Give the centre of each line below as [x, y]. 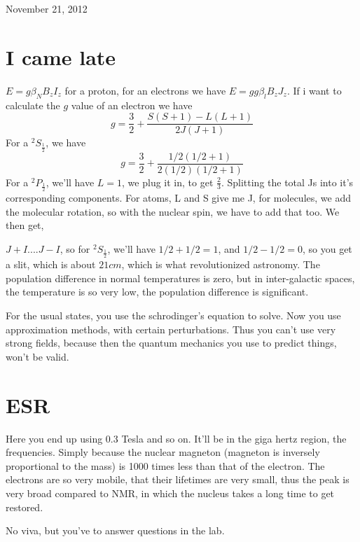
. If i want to [314, 90]
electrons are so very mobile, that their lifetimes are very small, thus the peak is [178, 479]
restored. [25, 507]
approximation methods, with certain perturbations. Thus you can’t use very [171, 329]
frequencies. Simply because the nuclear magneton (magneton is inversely [163, 452]
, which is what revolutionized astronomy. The [221, 264]
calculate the [33, 105]
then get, [25, 225]
